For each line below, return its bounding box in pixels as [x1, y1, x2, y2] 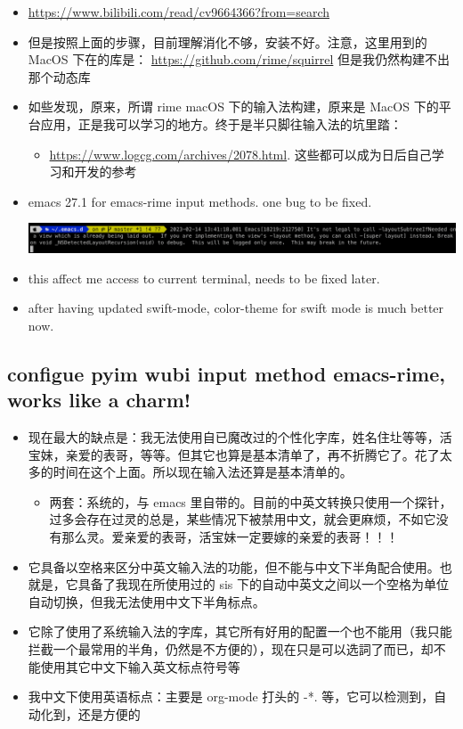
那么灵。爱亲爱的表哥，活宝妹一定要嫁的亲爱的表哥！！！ [61, 528, 399, 546]
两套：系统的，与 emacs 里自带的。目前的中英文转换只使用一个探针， [49, 492, 452, 511]
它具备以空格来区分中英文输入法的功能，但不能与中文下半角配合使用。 [28, 557, 440, 576]
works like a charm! [7, 386, 191, 414]
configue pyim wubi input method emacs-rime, [7, 359, 445, 387]
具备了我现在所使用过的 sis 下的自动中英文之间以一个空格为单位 [77, 575, 450, 594]
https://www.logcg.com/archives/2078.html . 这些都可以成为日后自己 [49, 144, 432, 163]
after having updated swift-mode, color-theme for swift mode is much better [28, 299, 444, 317]
